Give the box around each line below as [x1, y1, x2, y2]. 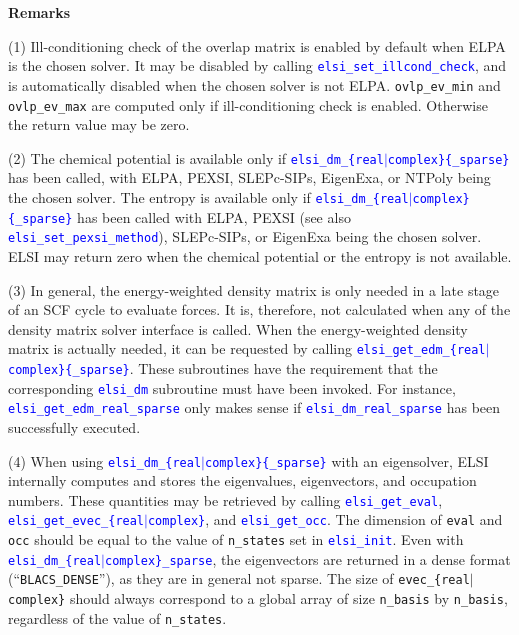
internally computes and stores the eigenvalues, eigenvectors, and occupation [8, 470, 477, 491]
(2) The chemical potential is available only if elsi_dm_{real [8, 147, 384, 168]
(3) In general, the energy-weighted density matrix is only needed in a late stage [8, 279, 500, 300]
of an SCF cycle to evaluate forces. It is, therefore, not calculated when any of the [8, 299, 511, 320]
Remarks [8, 2, 71, 22]
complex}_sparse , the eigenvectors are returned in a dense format [104, 548, 511, 569]
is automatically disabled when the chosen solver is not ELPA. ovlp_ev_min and [8, 74, 501, 95]
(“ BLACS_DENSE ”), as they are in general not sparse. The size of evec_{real [8, 568, 470, 589]
